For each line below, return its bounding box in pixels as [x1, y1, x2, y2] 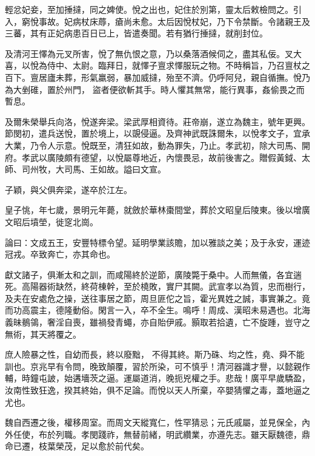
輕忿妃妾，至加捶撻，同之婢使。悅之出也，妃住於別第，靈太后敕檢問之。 [5, 3, 293, 15]
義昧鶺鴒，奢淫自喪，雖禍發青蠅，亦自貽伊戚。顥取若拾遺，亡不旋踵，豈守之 [5, 316, 310, 328]
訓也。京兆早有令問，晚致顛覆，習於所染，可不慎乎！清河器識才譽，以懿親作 [5, 359, 310, 372]
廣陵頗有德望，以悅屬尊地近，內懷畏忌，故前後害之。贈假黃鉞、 [47, 151, 302, 163]
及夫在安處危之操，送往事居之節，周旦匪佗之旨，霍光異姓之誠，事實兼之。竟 [5, 291, 310, 304]
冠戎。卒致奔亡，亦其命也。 [5, 248, 115, 260]
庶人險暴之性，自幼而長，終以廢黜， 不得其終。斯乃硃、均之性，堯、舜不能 [5, 348, 305, 361]
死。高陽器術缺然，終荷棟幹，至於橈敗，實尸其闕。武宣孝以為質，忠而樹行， [5, 280, 310, 293]
